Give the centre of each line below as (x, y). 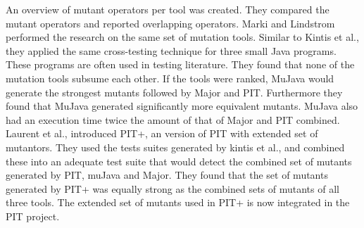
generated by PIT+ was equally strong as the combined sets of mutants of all (172, 188)
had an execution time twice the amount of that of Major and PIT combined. (173, 119)
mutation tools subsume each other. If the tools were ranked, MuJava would (170, 78)
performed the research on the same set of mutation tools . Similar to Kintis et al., (182, 37)
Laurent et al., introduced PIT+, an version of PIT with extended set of (162, 133)
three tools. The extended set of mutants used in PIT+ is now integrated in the (178, 202)
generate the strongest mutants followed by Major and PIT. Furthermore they (174, 92)
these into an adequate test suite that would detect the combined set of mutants (179, 161)
